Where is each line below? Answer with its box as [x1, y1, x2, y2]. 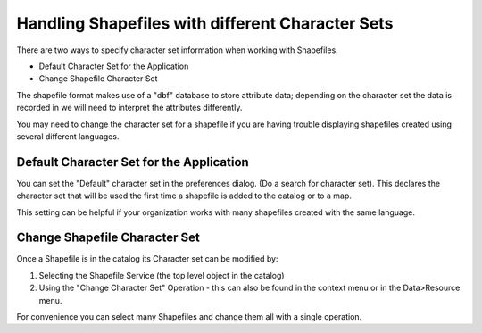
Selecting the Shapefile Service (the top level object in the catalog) [38, 270, 285, 280]
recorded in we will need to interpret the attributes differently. [16, 103, 243, 113]
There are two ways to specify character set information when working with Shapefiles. [16, 45, 338, 55]
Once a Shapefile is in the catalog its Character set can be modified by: [16, 254, 278, 264]
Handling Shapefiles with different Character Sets [16, 13, 394, 33]
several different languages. [16, 130, 120, 142]
